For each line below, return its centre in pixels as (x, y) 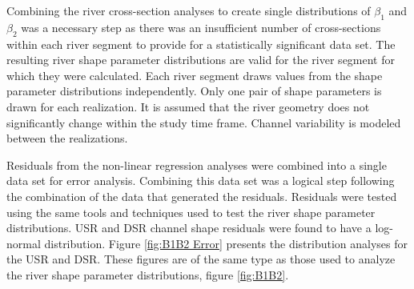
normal (24, 243)
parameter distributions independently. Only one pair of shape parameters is (194, 91)
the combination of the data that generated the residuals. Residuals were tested (202, 196)
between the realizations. (67, 138)
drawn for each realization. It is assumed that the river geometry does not (188, 106)
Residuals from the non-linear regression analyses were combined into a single (197, 165)
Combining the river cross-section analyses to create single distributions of (189, 10)
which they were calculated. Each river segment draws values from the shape (195, 75)
